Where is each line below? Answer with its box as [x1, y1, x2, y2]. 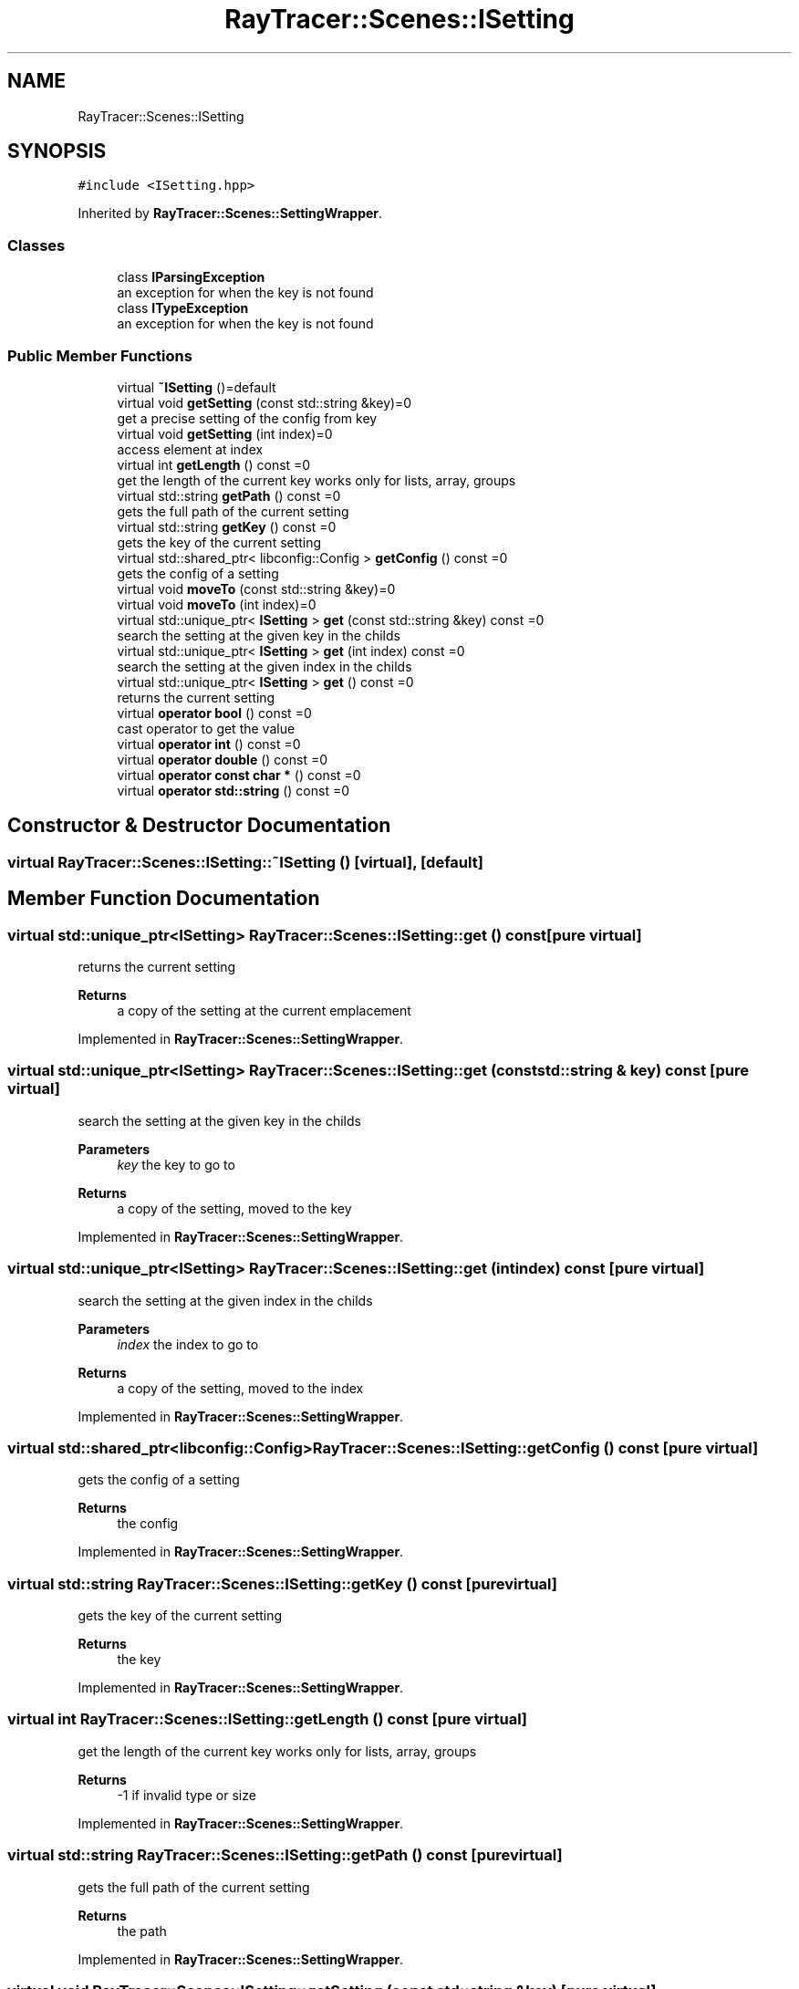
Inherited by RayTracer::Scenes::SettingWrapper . [78, 205, 383, 222]
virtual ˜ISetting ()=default [117, 379, 276, 395]
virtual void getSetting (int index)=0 [117, 425, 333, 442]
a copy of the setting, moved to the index [117, 1380, 364, 1396]
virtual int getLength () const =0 [117, 456, 311, 473]
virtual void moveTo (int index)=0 [117, 596, 316, 612]
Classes [7, 235, 66, 255]
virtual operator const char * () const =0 [117, 766, 361, 783]
